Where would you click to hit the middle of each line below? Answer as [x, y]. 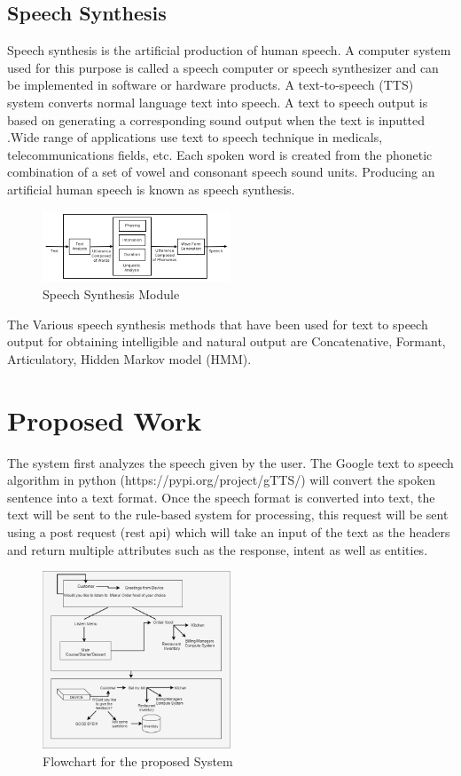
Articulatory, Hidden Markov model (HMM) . [129, 358]
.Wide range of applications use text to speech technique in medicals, [195, 137]
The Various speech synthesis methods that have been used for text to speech [218, 324]
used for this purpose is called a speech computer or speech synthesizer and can [223, 67]
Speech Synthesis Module [111, 294]
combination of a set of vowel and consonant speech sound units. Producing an [221, 172]
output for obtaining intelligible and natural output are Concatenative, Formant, [227, 341]
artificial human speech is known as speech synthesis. [151, 189]
